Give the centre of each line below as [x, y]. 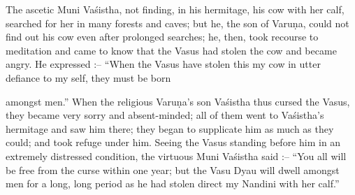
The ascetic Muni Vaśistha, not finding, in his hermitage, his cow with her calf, [175, 9]
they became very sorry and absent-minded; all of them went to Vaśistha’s [165, 115]
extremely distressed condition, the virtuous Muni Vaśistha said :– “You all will [176, 156]
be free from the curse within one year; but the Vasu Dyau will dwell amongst [173, 169]
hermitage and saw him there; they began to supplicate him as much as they [170, 128]
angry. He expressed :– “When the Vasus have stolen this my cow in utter [163, 64]
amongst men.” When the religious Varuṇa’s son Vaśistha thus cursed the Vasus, [178, 101]
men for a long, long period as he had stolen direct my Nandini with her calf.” [173, 183]
